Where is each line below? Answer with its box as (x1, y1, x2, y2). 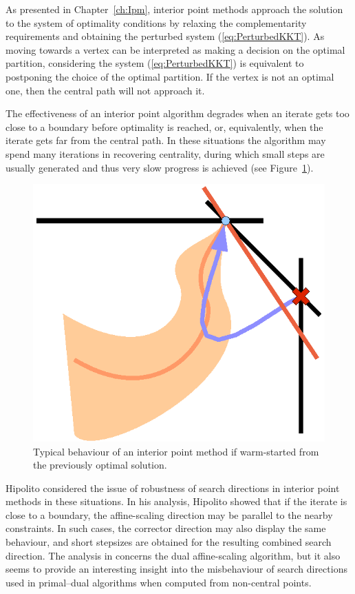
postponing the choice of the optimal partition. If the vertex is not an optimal (6, 69, 334, 83)
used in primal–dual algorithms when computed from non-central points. (6, 575, 312, 589)
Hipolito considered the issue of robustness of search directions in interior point (6, 480, 340, 495)
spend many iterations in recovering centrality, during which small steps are (6, 146, 325, 161)
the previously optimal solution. (33, 458, 167, 472)
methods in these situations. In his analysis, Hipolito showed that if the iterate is (6, 494, 347, 509)
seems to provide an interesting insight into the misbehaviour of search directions (6, 562, 347, 576)
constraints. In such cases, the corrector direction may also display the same (6, 521, 326, 535)
